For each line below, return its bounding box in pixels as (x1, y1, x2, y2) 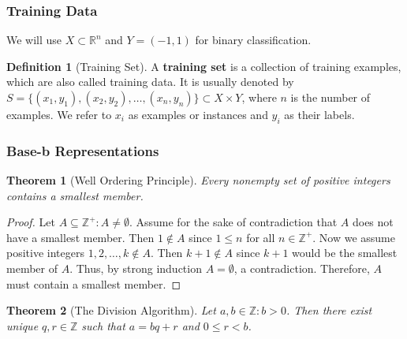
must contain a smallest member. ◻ (6, 275, 181, 292)
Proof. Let (6, 214, 55, 230)
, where (241, 89, 277, 105)
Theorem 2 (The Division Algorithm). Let (6, 302, 216, 319)
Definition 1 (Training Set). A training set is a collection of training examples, (6, 58, 401, 74)
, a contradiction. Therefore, (233, 259, 370, 276)
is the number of (290, 89, 371, 105)
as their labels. (284, 106, 355, 122)
